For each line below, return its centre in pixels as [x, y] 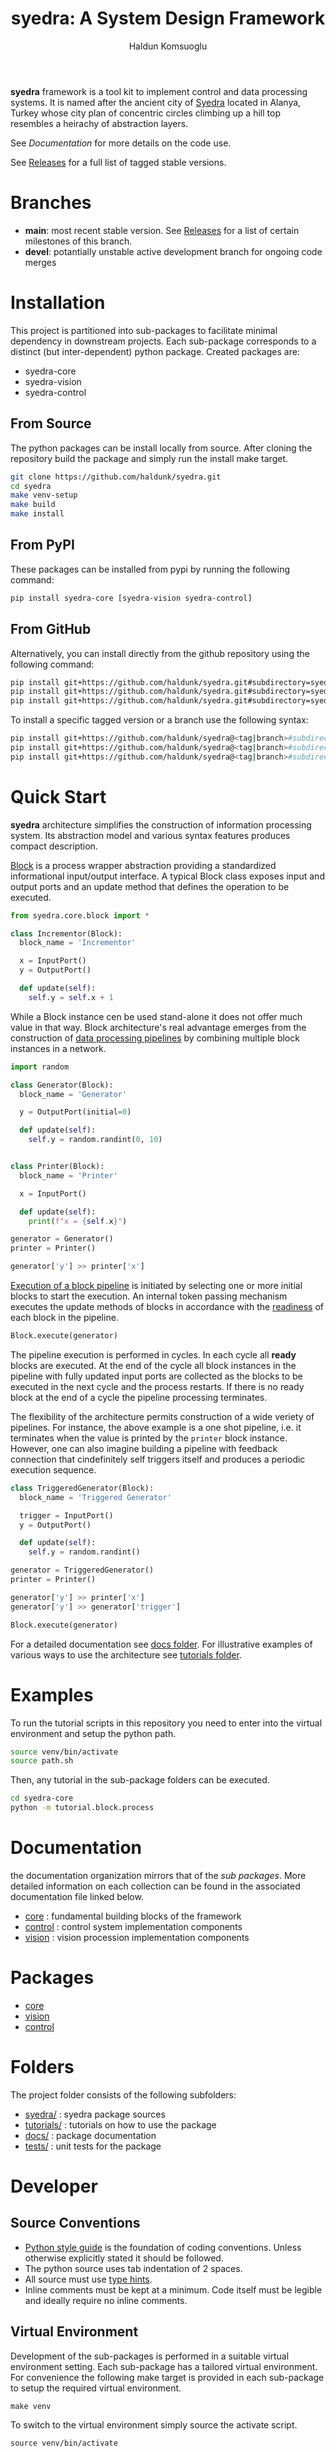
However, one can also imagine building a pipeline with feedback [144, 1448]
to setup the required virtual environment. [96, 2388]
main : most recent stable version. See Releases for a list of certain [162, 230]
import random [40, 1067]
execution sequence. [53, 1469]
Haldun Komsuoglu [168, 46]
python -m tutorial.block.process [82, 1808]
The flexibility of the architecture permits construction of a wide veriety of [162, 1416]
